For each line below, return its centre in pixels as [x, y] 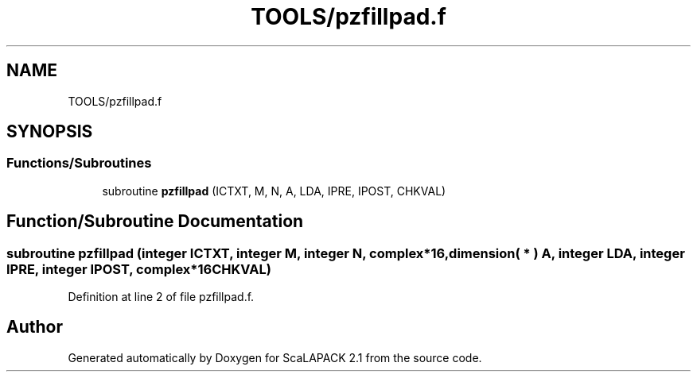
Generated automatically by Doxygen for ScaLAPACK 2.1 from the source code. [275, 357]
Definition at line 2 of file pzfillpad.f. [161, 297]
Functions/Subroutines [79, 163]
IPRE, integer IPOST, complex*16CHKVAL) [139, 269]
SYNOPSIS [50, 132]
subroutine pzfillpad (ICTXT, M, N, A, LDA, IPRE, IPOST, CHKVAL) [274, 191]
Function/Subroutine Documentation [155, 222]
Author [35, 327]
